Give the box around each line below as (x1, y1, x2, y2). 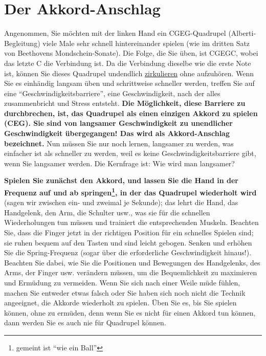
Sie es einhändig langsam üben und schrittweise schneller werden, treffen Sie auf (4, 78, 255, 88)
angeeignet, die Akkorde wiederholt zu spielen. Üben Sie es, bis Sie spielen (4, 297, 237, 308)
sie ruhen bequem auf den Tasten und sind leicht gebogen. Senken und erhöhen (4, 237, 252, 248)
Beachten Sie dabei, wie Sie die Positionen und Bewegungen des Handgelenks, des (4, 257, 260, 268)
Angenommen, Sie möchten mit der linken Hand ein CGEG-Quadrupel (4, 28, 226, 38)
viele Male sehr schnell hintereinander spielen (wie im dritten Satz (42, 37, 250, 48)
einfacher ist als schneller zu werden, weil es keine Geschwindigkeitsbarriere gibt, (4, 148, 256, 159)
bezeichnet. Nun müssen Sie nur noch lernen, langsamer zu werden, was (4, 138, 234, 148)
